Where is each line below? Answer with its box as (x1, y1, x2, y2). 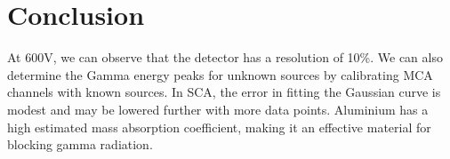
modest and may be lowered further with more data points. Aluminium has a (7, 99, 429, 118)
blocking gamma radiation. (7, 135, 153, 154)
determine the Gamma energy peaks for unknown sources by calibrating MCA (7, 65, 433, 83)
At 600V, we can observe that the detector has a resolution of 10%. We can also (7, 48, 443, 67)
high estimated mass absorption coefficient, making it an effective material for (7, 117, 431, 136)
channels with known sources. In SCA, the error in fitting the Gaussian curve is (7, 83, 441, 101)
